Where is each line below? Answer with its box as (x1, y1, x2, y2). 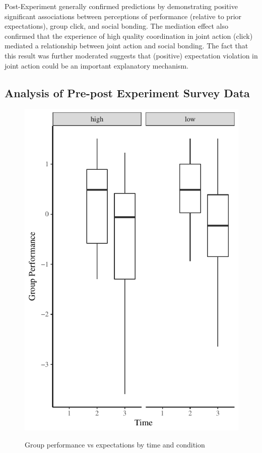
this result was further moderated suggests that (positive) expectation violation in (5, 50, 258, 60)
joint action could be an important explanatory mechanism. (5, 60, 188, 71)
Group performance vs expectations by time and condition (25, 439, 205, 449)
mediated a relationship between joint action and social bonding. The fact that (5, 40, 248, 51)
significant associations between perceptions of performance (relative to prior (5, 11, 242, 21)
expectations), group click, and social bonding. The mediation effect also (5, 21, 228, 31)
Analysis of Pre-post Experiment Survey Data (5, 85, 250, 100)
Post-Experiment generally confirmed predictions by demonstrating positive (5, 1, 238, 11)
